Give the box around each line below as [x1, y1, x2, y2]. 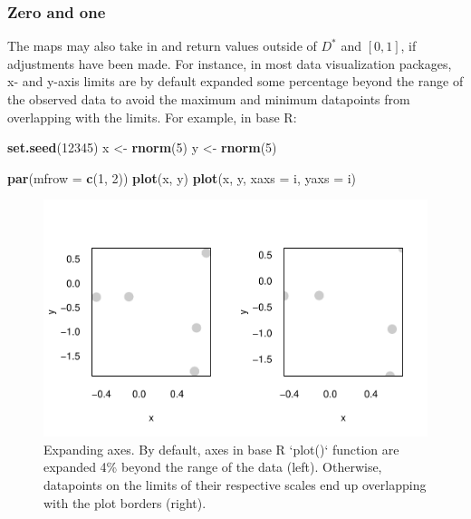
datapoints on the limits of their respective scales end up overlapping [43, 475, 427, 495]
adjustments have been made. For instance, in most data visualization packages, [7, 54, 452, 73]
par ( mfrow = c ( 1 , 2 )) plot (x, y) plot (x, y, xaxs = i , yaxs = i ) [7, 168, 357, 187]
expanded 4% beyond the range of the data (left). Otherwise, [43, 457, 382, 476]
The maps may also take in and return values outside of [7, 36, 317, 55]
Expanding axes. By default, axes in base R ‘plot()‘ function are [43, 439, 399, 458]
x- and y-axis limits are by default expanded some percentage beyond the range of [7, 72, 464, 91]
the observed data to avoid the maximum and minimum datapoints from [7, 90, 410, 108]
